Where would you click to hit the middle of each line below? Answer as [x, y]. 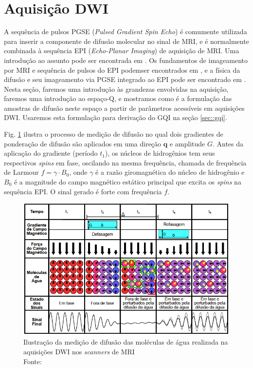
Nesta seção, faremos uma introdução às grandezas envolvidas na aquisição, [116, 89]
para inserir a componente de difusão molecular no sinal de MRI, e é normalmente [126, 41]
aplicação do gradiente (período [51, 153]
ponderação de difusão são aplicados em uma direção [83, 143]
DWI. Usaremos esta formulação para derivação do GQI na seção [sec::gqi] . [116, 117]
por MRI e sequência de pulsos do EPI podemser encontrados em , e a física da [122, 70]
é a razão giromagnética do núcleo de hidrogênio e [170, 172]
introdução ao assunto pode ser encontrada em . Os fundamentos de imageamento [126, 60]
